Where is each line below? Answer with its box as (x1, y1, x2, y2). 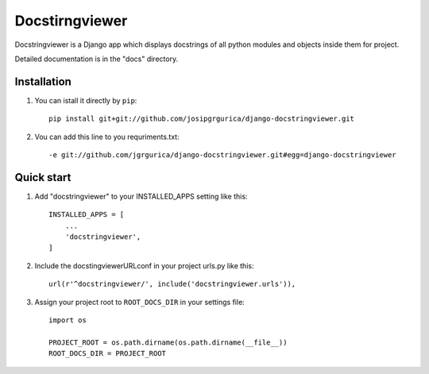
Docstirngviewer (14, 12, 128, 29)
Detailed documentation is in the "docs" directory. (14, 54, 179, 64)
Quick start (14, 171, 71, 184)
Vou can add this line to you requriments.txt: (34, 132, 180, 141)
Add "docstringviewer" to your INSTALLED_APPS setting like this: (34, 191, 248, 201)
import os (48, 316, 87, 325)
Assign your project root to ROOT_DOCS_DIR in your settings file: (34, 297, 245, 307)
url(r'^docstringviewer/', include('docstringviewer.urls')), (48, 280, 296, 289)
